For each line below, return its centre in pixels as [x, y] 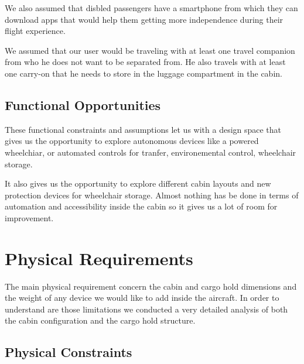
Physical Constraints [69, 352]
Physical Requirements [99, 258]
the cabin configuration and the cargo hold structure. [100, 320]
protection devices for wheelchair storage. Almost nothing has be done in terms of [152, 195]
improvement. [29, 217]
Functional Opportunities [83, 104]
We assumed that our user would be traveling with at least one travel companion [150, 50]
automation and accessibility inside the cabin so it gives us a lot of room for [141, 206]
